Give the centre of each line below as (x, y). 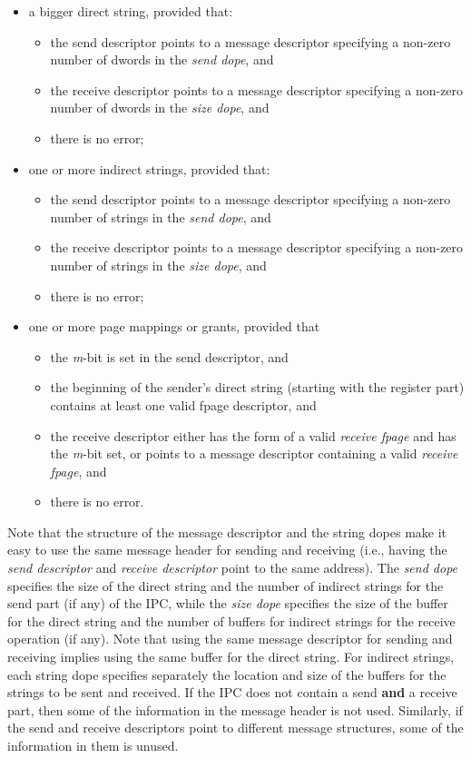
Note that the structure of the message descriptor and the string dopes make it (227, 532)
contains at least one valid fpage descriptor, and (183, 404)
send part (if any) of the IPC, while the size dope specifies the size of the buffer (228, 603)
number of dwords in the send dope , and (162, 59)
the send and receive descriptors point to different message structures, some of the (235, 728)
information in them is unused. (93, 745)
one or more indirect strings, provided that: (149, 168)
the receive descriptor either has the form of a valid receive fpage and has (253, 435)
